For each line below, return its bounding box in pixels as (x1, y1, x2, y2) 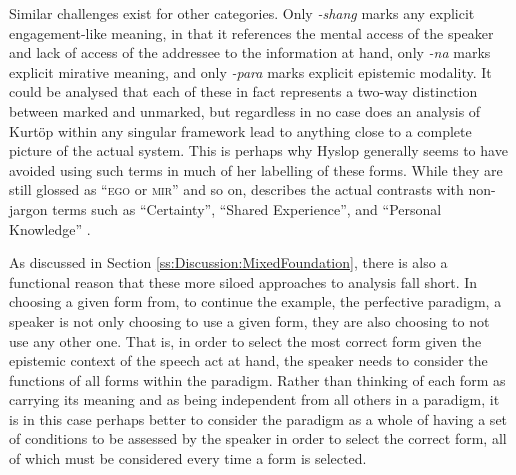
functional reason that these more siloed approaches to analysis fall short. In (9, 271, 478, 292)
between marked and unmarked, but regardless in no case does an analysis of (9, 100, 481, 121)
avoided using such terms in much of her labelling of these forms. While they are (9, 159, 503, 180)
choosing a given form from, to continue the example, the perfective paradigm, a (9, 291, 502, 312)
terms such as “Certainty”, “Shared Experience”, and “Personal (52, 198, 442, 219)
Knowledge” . (9, 218, 91, 239)
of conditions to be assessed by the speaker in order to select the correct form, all (9, 428, 507, 449)
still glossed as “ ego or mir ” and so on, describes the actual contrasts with (9, 179, 464, 200)
